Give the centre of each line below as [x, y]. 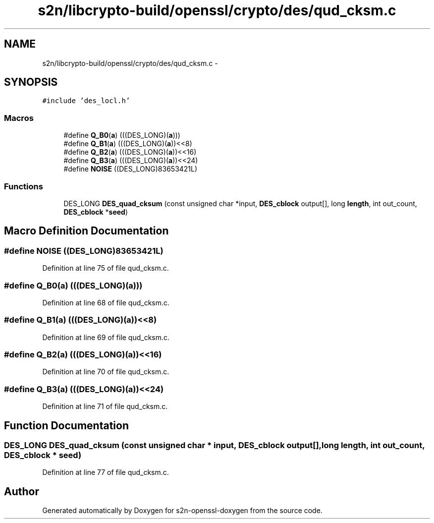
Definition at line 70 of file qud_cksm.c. [106, 372]
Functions [24, 186]
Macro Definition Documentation [86, 231]
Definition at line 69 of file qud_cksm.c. [106, 337]
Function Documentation [66, 425]
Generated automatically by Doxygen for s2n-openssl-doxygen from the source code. [182, 511]
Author [22, 491]
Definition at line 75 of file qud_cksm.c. [106, 268]
